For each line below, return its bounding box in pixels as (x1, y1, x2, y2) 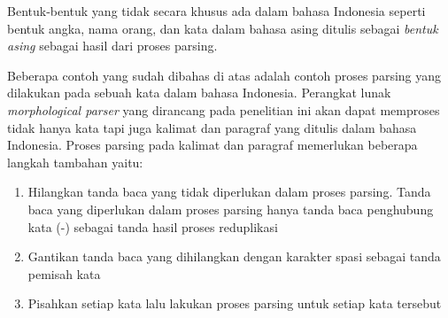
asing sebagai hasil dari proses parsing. (7, 36, 218, 55)
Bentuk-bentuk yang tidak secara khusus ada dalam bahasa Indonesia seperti (7, 2, 426, 19)
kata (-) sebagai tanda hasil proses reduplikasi (27, 217, 278, 236)
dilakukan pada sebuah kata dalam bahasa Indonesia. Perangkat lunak (7, 83, 391, 102)
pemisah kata (27, 264, 101, 283)
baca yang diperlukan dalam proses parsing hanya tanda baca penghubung (27, 199, 434, 218)
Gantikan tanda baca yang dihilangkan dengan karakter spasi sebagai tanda (27, 247, 441, 266)
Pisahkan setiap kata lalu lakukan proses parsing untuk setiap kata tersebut (27, 294, 442, 313)
